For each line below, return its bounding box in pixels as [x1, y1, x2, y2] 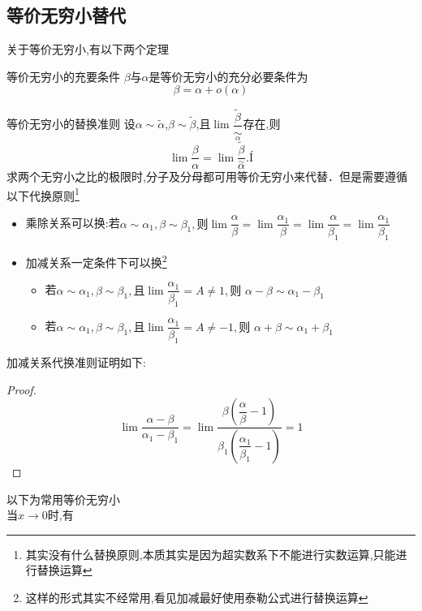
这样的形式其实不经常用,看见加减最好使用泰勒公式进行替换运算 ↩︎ [25, 588, 368, 605]
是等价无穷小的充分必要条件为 [149, 67, 308, 84]
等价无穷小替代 [6, 2, 126, 28]
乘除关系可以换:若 [25, 214, 120, 231]
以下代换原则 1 [6, 184, 80, 204]
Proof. [6, 381, 37, 398]
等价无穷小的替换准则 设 [6, 115, 136, 132]
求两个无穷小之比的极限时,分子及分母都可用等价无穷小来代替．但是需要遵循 [6, 168, 407, 185]
